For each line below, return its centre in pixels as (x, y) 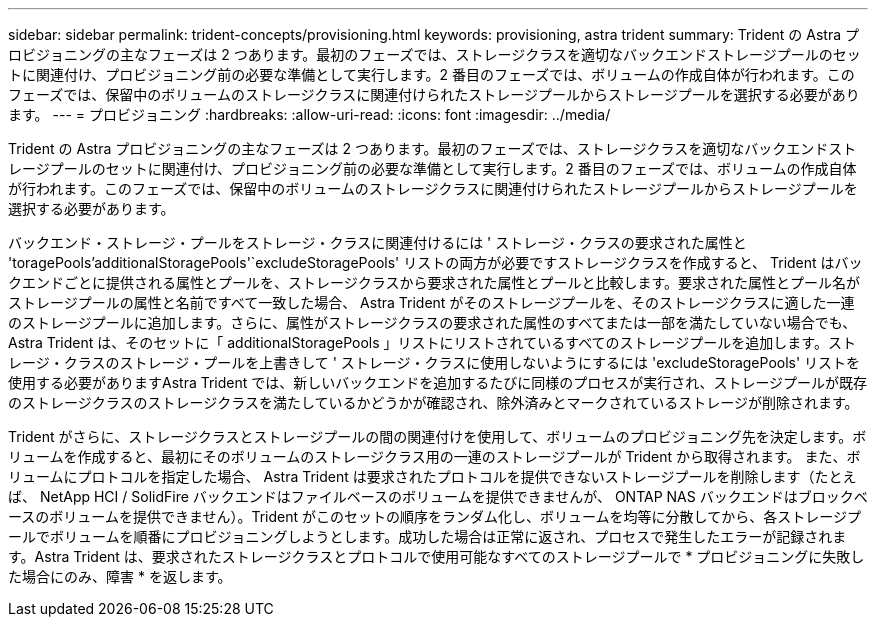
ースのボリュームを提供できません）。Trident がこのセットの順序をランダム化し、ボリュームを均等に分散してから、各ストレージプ (434, 516)
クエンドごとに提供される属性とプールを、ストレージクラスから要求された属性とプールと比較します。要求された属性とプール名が (434, 282)
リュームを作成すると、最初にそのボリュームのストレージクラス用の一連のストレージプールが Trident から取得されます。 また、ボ (434, 456)
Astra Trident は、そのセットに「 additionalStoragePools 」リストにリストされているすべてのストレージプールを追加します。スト (432, 342)
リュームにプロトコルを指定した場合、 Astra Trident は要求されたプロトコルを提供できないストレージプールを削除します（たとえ (432, 476)
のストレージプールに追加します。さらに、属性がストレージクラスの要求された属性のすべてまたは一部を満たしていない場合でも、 (432, 322)
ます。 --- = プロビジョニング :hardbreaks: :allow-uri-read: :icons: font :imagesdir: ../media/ (309, 114)
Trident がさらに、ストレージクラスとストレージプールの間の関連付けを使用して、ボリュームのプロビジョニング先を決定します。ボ (437, 436)
